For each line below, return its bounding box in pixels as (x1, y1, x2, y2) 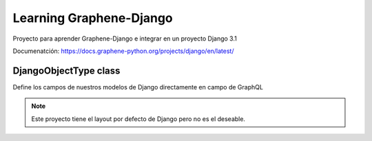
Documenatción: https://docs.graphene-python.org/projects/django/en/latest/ (12, 47, 234, 55)
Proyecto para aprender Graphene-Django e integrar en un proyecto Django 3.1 (12, 34, 237, 43)
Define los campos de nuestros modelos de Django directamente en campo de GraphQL (12, 83, 263, 91)
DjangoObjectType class (12, 65, 121, 76)
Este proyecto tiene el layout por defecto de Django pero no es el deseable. (31, 114, 246, 123)
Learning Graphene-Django (12, 10, 174, 25)
